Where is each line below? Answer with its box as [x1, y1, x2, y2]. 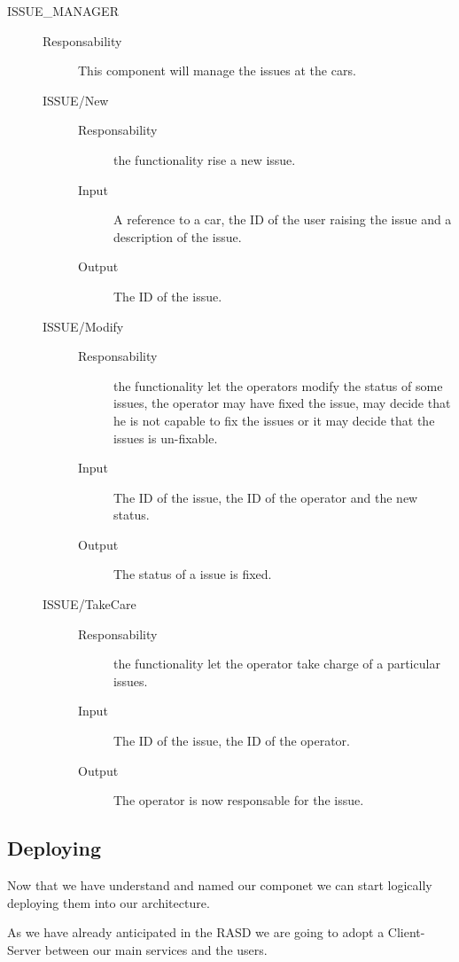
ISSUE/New [43, 90, 109, 109]
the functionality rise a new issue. [113, 150, 296, 168]
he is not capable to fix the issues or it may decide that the [113, 411, 435, 429]
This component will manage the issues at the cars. [78, 61, 356, 80]
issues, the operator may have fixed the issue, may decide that [113, 394, 451, 412]
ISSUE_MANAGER [7, 2, 119, 20]
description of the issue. [113, 227, 242, 246]
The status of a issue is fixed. [113, 565, 272, 583]
